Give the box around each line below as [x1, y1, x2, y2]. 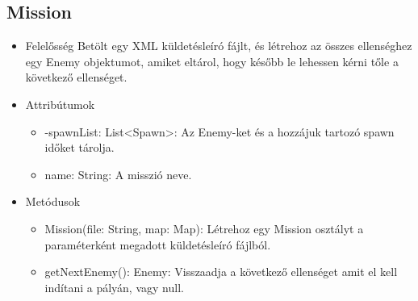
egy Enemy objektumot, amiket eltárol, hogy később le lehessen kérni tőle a [25, 52, 399, 69]
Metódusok [25, 193, 81, 210]
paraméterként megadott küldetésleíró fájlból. [44, 236, 271, 253]
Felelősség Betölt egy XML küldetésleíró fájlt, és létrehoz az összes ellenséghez [25, 37, 412, 54]
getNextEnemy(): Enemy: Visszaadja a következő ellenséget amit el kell [44, 263, 398, 280]
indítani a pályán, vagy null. [44, 278, 184, 295]
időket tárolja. [44, 139, 115, 156]
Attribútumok [25, 95, 95, 112]
